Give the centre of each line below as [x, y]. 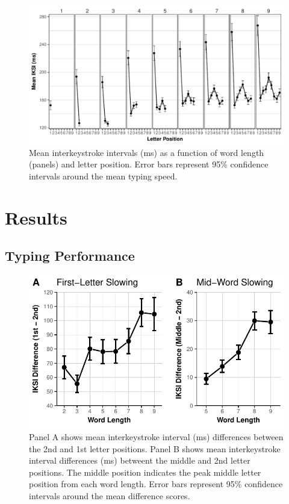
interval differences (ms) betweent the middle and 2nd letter [140, 460]
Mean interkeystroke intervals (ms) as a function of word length [147, 152]
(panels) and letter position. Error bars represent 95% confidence [149, 164]
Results [36, 217]
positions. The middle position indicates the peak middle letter [145, 472]
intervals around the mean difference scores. [110, 495]
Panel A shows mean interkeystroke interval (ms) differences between [156, 436]
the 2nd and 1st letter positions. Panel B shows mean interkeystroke [155, 448]
